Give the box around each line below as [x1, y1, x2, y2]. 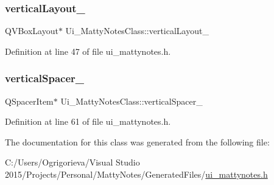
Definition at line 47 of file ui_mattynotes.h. [5, 44, 171, 57]
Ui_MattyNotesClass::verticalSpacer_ [60, 94, 203, 107]
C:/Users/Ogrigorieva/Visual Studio [5, 156, 140, 169]
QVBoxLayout [5, 24, 58, 37]
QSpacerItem [5, 94, 54, 107]
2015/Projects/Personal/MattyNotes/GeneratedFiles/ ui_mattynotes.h [5, 168, 268, 180]
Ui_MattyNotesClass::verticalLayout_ [65, 24, 209, 37]
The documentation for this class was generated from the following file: [5, 135, 270, 148]
